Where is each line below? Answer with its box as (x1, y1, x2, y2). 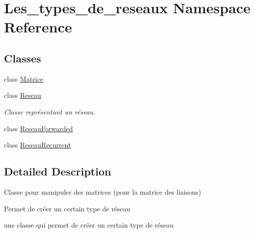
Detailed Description (4, 164, 112, 179)
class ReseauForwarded (4, 123, 73, 133)
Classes (4, 50, 41, 65)
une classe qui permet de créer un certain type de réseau (4, 220, 174, 230)
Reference (4, 17, 72, 37)
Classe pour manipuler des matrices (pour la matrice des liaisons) (4, 186, 201, 197)
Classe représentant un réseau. (4, 106, 95, 116)
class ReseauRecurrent (4, 140, 71, 150)
